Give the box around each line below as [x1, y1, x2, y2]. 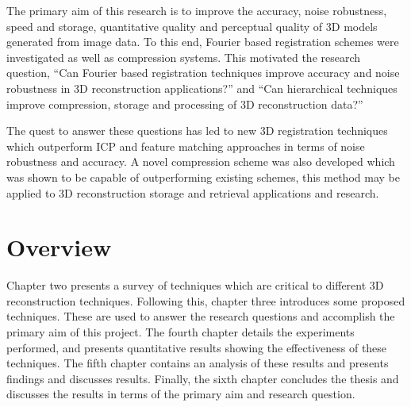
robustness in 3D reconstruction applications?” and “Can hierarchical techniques [6, 79, 398, 96]
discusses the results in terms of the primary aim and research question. [6, 386, 355, 402]
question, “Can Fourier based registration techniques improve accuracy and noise [6, 64, 400, 81]
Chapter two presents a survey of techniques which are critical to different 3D [6, 277, 384, 294]
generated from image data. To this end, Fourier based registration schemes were [6, 33, 399, 50]
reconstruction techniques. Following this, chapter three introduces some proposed [6, 292, 405, 309]
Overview [6, 231, 112, 263]
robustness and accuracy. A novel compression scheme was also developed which [6, 153, 395, 170]
